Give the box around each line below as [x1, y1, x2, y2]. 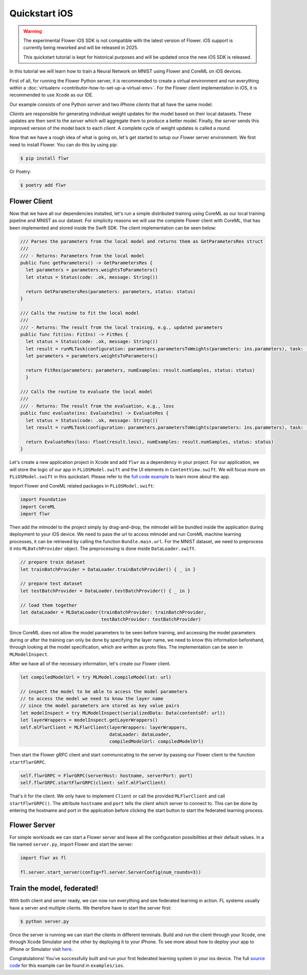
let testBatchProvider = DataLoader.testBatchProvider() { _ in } [20, 588, 190, 593]
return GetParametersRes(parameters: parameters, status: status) [26, 289, 196, 294]
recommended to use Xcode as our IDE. [9, 92, 94, 98]
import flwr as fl [20, 855, 67, 861]
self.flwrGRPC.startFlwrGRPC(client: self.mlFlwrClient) [20, 780, 166, 786]
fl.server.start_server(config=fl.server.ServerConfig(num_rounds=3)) [20, 869, 202, 875]
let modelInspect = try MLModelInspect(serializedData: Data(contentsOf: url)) [20, 710, 226, 716]
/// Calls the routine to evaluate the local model [20, 389, 153, 395]
